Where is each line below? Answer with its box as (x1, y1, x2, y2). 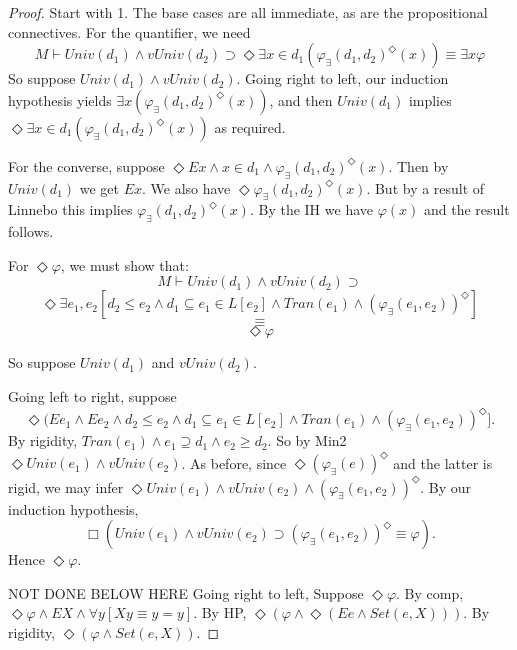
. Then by (388, 155, 449, 176)
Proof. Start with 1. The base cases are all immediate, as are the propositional (8, 2, 488, 22)
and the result (423, 199, 510, 220)
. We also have (142, 177, 231, 198)
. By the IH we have (249, 199, 373, 220)
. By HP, (193, 602, 247, 623)
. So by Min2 (267, 430, 347, 451)
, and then (269, 89, 333, 110)
